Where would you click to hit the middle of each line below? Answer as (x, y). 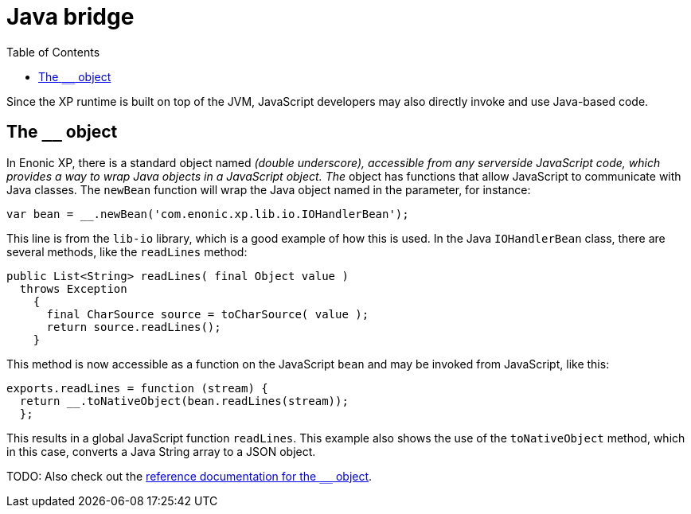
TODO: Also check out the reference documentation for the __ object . (189, 476)
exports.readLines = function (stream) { (137, 388)
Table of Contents (53, 52)
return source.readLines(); (134, 327)
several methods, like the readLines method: (127, 251)
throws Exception (73, 288)
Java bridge (70, 17)
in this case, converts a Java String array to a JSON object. (161, 451)
